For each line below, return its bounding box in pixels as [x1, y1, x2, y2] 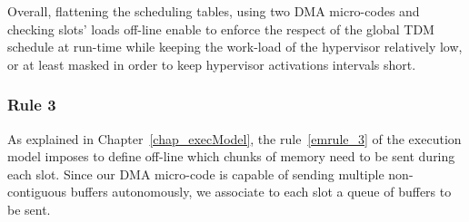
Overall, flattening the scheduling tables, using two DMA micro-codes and [7, 2, 420, 20]
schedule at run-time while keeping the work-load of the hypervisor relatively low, [7, 37, 463, 56]
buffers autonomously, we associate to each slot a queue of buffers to [70, 182, 452, 201]
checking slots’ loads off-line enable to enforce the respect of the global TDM [7, 19, 434, 38]
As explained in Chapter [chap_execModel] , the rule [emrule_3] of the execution [7, 129, 462, 148]
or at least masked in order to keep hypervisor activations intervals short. [7, 54, 416, 73]
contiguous [7, 182, 67, 201]
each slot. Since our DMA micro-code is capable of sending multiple [7, 164, 384, 183]
